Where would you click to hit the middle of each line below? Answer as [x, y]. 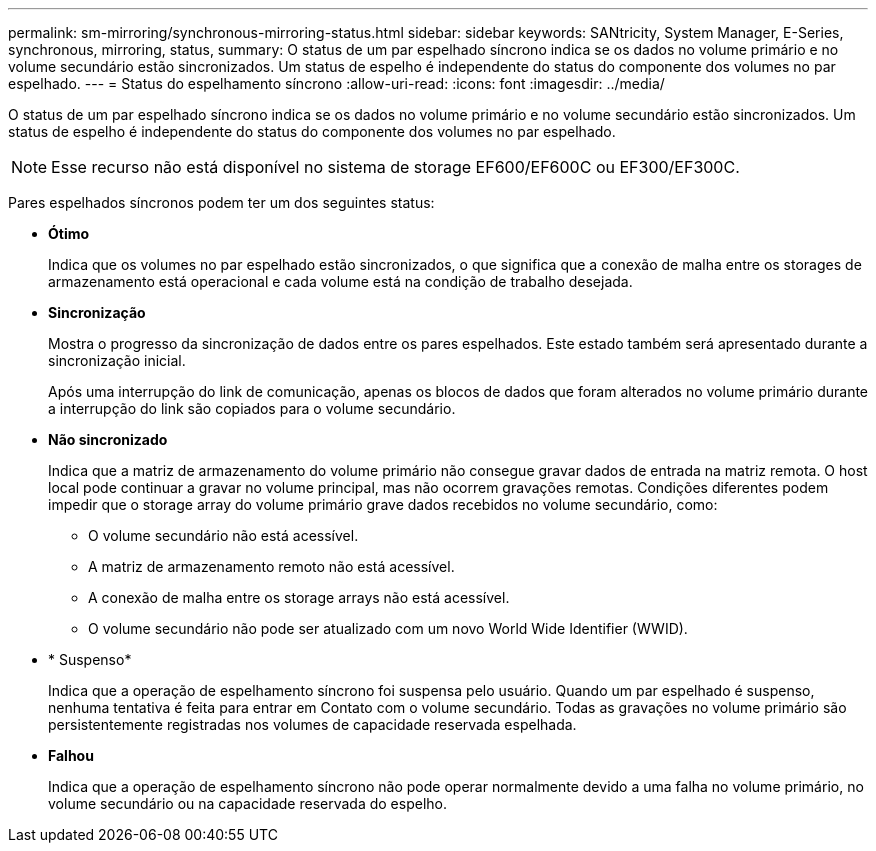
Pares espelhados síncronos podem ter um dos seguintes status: [221, 202]
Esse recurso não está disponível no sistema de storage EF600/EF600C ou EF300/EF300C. [395, 167]
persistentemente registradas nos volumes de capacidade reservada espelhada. [312, 724]
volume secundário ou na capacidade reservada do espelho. [247, 803]
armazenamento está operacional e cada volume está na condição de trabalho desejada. [340, 281]
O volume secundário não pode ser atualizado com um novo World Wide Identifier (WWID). [388, 628]
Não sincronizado [108, 439]
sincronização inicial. [117, 360]
